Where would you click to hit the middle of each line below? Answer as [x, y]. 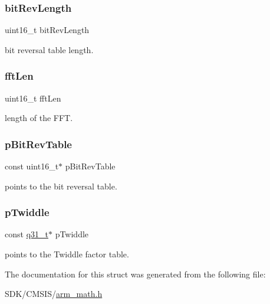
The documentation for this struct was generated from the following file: [135, 274]
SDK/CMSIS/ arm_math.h [54, 294]
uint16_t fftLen [33, 98]
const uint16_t [32, 166]
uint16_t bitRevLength [47, 30]
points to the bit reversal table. [61, 186]
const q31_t [27, 234]
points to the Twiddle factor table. [67, 254]
